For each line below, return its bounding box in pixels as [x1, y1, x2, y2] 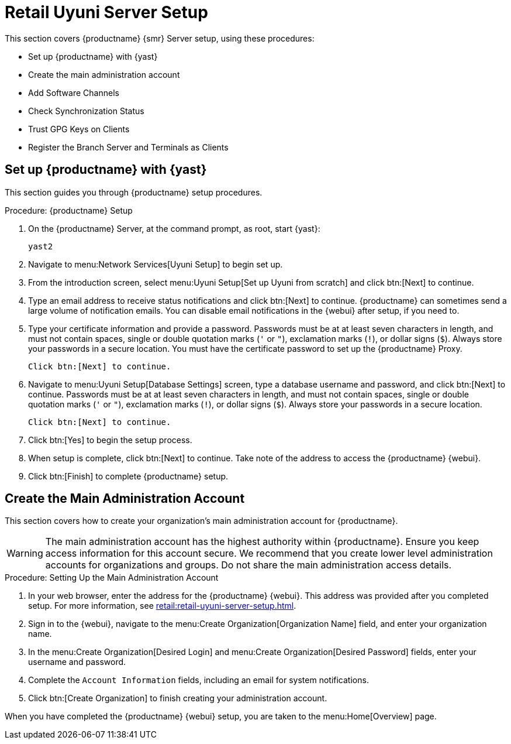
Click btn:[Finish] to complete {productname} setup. [28, 471, 229, 481]
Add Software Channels [28, 87, 119, 98]
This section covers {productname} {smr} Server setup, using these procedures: [5, 33, 315, 43]
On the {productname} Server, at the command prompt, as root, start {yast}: [28, 223, 320, 234]
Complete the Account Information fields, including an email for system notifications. [28, 675, 369, 685]
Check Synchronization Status [28, 105, 144, 116]
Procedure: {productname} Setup [5, 205, 133, 215]
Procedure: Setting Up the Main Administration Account [5, 572, 219, 583]
